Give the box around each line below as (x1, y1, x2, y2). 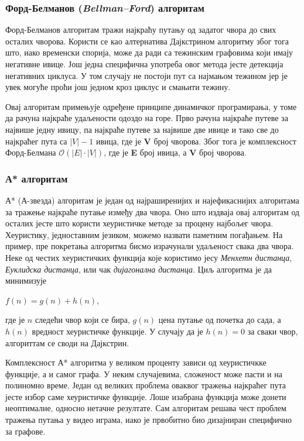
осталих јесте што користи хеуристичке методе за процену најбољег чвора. (5, 217, 274, 229)
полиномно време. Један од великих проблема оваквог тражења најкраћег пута (5, 379, 286, 391)
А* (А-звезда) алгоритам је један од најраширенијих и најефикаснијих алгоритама (5, 194, 299, 206)
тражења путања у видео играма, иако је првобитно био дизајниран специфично (5, 414, 292, 426)
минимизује (5, 274, 47, 287)
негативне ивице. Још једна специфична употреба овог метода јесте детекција (5, 58, 283, 70)
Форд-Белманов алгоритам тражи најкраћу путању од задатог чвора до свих (5, 23, 276, 36)
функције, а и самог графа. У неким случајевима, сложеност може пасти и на (5, 367, 282, 380)
